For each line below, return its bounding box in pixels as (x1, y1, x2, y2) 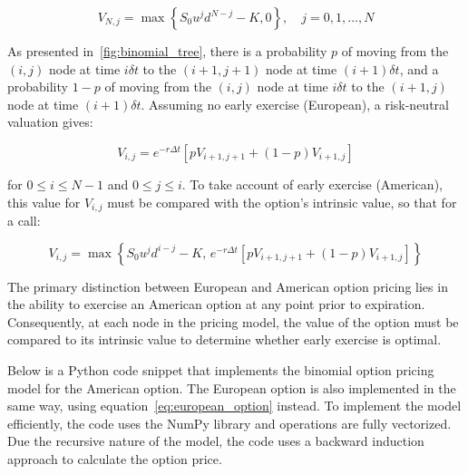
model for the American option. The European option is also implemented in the (7, 378, 456, 397)
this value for (7, 192, 81, 211)
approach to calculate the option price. (7, 449, 222, 468)
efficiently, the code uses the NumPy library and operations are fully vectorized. (7, 413, 452, 432)
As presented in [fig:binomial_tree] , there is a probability (7, 42, 327, 60)
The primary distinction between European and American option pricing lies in (7, 276, 448, 295)
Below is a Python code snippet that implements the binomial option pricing (7, 360, 434, 379)
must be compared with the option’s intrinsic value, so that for (107, 192, 457, 211)
